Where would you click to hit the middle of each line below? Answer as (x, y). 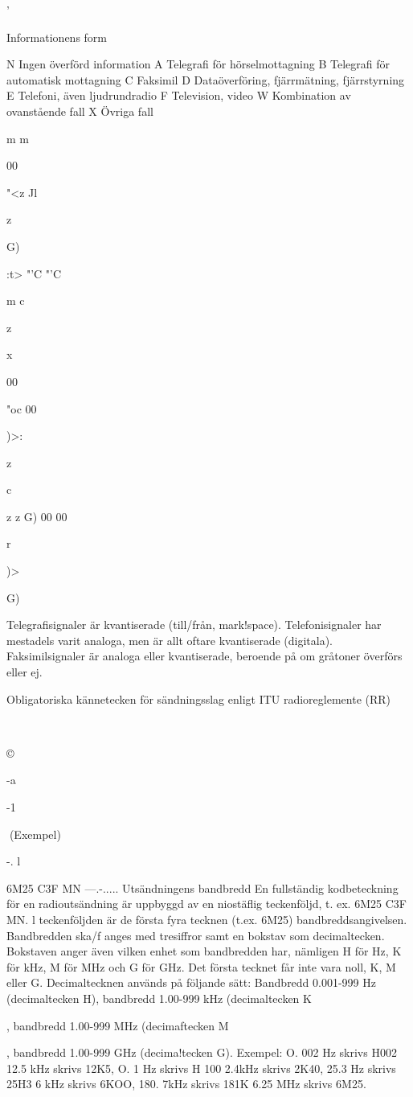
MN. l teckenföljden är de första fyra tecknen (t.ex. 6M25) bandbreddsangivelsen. (207, 919)
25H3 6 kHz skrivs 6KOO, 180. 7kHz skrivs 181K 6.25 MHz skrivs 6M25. (186, 1084)
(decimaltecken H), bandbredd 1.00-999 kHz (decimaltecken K (159, 998)
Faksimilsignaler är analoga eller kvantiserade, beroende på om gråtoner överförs (204, 656)
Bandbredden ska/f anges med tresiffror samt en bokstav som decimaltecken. (196, 935)
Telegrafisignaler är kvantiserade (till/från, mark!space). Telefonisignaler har (194, 625)
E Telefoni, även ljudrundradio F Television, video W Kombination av (179, 95)
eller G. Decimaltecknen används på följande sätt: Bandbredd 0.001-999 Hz (191, 982)
